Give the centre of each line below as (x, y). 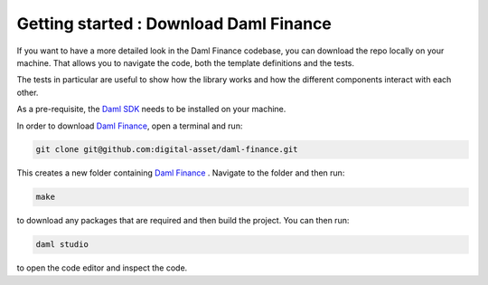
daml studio (62, 245)
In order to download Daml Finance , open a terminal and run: (130, 126)
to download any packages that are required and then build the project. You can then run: (183, 221)
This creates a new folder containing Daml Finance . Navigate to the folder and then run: (181, 173)
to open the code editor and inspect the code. (102, 268)
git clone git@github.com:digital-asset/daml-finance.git (167, 150)
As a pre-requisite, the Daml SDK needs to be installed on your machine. (151, 109)
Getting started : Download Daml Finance (174, 24)
